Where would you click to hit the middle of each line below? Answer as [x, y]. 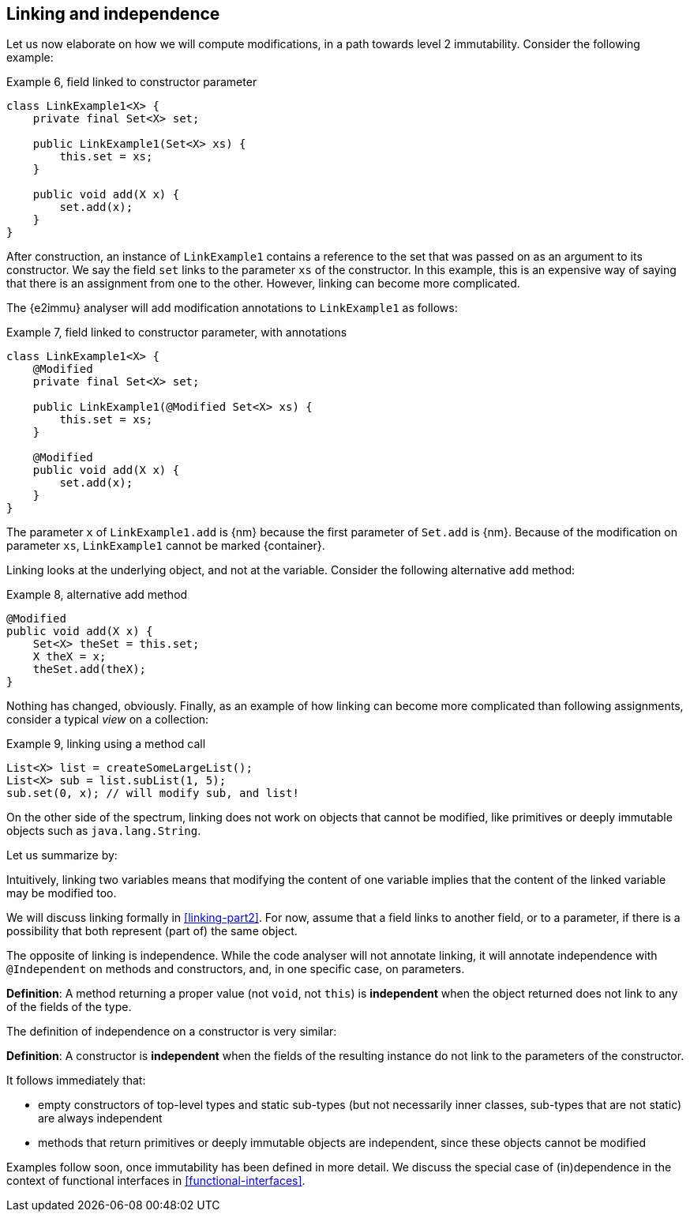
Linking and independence [113, 14]
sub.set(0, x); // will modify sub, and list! [153, 793]
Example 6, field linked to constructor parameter [132, 82]
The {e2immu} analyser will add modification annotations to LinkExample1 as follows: [232, 308]
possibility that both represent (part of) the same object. [152, 931]
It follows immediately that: [76, 1081]
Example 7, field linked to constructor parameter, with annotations [177, 333]
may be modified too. [62, 893]
